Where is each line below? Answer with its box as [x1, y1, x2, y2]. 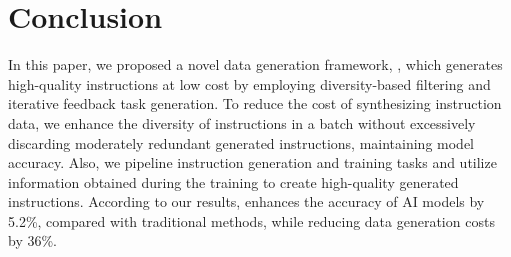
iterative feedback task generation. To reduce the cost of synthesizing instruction [8, 93, 502, 114]
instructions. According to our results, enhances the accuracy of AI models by [8, 191, 485, 212]
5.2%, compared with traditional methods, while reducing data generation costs [8, 210, 495, 231]
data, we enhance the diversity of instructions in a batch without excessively [8, 112, 476, 133]
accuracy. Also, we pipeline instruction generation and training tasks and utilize [8, 152, 497, 173]
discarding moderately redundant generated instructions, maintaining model [8, 132, 474, 153]
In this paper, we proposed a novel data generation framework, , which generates [8, 54, 503, 75]
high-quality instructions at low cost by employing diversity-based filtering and [8, 73, 491, 94]
